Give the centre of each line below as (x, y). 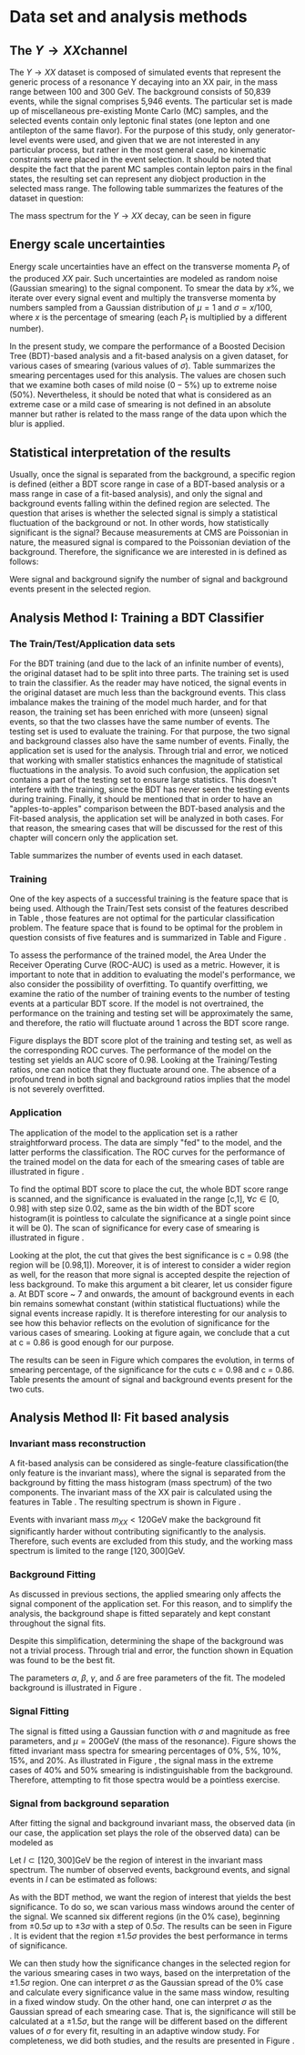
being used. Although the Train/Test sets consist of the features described (149, 909)
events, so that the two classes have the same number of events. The (140, 721)
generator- (275, 130)
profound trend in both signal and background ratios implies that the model (150, 1079)
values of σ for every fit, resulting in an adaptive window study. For (135, 2030)
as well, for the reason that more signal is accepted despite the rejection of (150, 1274)
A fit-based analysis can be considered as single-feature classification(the (149, 1464)
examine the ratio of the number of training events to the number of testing (150, 994)
